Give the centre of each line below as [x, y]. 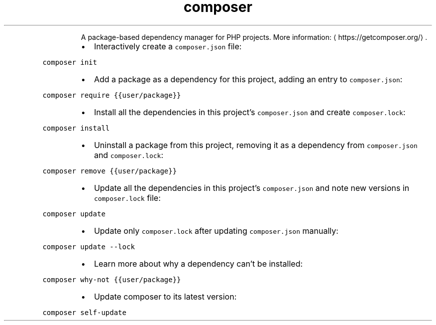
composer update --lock [89, 246]
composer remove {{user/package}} [110, 171]
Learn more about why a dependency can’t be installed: [198, 263]
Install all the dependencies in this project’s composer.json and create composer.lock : [250, 112]
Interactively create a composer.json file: [168, 46]
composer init [70, 62]
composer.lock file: [127, 198]
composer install [76, 128]
